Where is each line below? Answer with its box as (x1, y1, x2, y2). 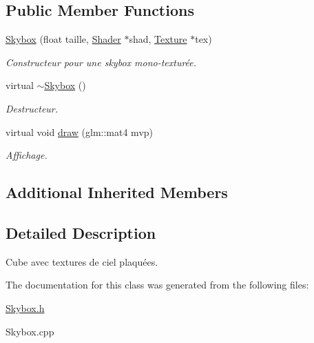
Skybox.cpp (6, 324, 54, 338)
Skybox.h (6, 300, 45, 315)
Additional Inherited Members (6, 182, 228, 203)
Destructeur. (6, 101, 59, 115)
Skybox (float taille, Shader (6, 32, 121, 46)
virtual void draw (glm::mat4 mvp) (6, 124, 154, 139)
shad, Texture (129, 32, 187, 46)
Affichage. (6, 148, 48, 162)
